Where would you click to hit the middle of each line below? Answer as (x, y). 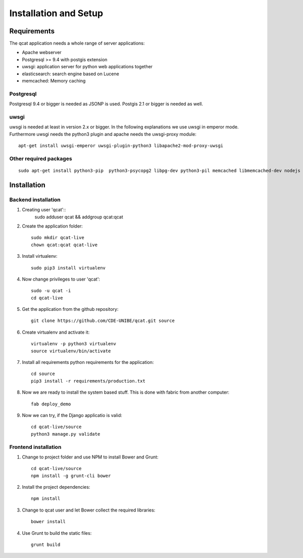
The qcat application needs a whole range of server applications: (77, 43)
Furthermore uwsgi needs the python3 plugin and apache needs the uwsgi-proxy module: (103, 134)
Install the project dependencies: (56, 487)
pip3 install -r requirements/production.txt (88, 381)
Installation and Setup (56, 13)
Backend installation (35, 200)
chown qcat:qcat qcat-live (64, 245)
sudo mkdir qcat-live (58, 238)
